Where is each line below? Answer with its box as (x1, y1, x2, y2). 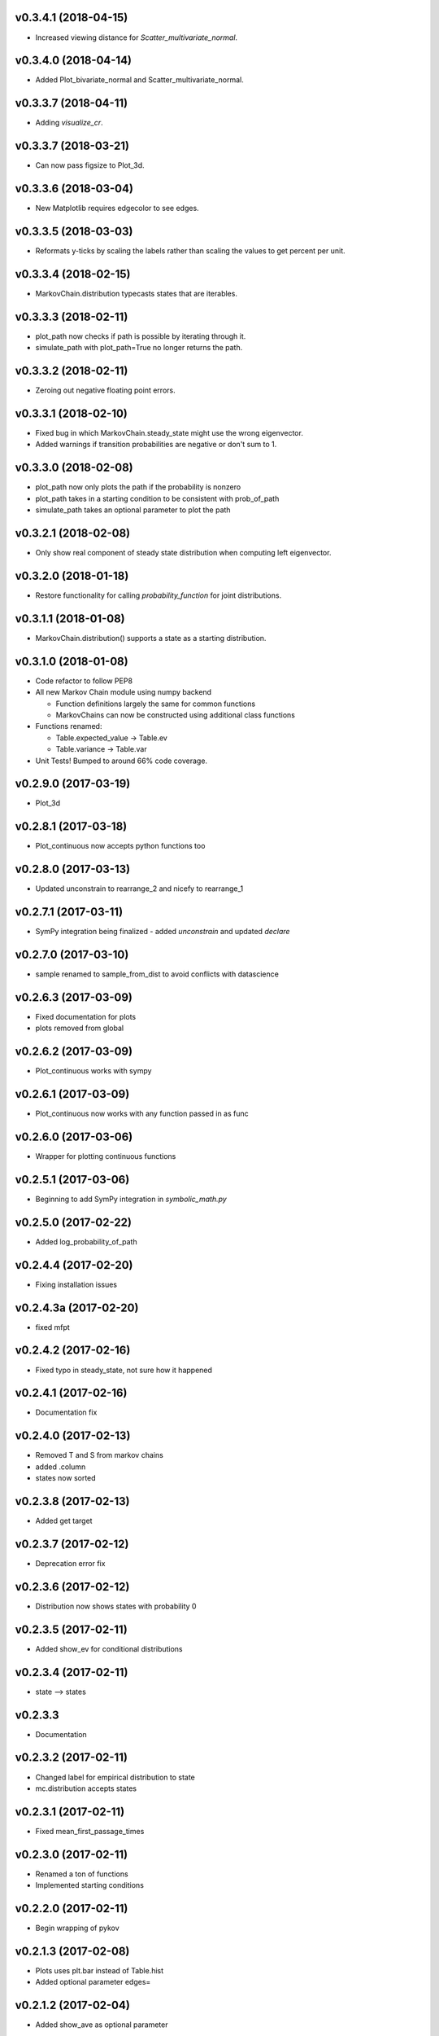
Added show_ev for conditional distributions (35, 1643, 183, 1653)
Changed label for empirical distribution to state (35, 1772, 195, 1782)
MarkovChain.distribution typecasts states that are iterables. (35, 288, 237, 298)
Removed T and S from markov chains (35, 1450, 164, 1460)
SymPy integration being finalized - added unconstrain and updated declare (35, 927, 290, 937)
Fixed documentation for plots (35, 1011, 137, 1021)
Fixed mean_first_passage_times (35, 1826, 145, 1836)
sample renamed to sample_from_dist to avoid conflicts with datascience (35, 969, 280, 979)
